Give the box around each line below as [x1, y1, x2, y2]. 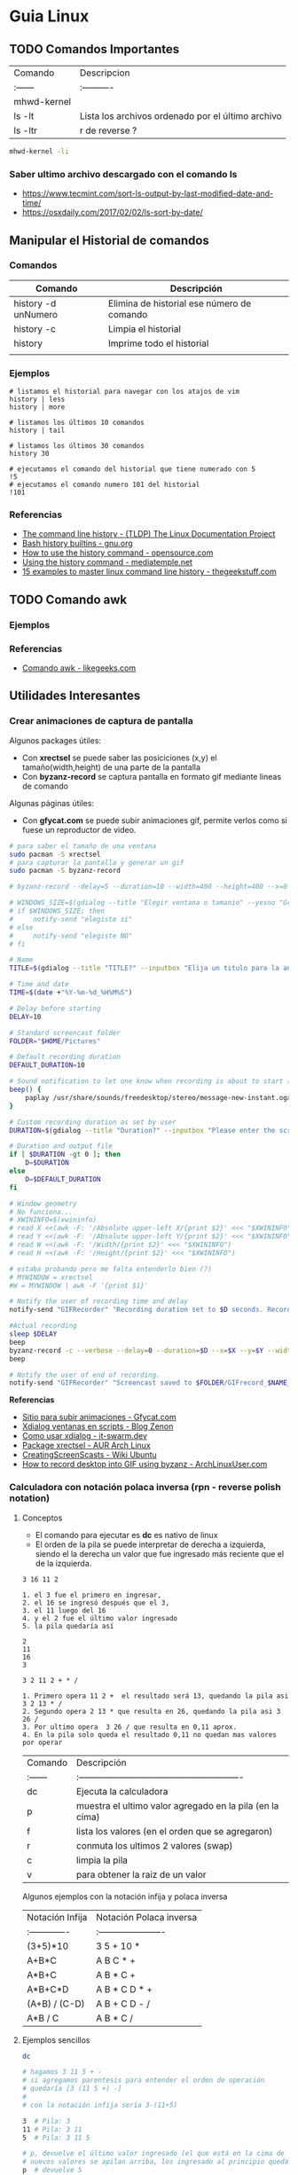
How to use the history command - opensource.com [21, 547, 214, 558]
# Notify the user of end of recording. [9, 1370, 161, 1379]
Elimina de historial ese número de [107, 297, 252, 310]
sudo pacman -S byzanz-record [9, 867, 122, 875]
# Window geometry [9, 1199, 77, 1208]
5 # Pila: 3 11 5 [21, 2133, 90, 2142]
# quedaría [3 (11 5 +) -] [21, 2085, 122, 2093]
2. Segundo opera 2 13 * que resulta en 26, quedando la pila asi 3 [21, 1707, 281, 1716]
